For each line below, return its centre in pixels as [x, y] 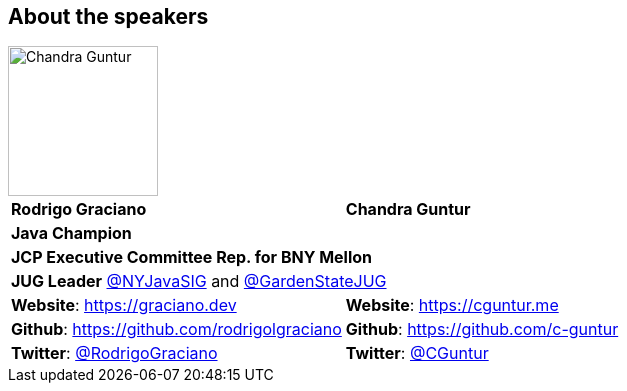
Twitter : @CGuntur [417, 353]
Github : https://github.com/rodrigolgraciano [176, 329]
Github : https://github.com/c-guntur [482, 329]
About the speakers [108, 16]
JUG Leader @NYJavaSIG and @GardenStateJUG [199, 281]
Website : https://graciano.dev [124, 305]
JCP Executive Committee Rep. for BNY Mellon [192, 257]
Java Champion [71, 233]
